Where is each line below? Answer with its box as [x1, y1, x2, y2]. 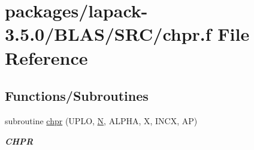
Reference [5, 45, 88, 70]
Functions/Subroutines [5, 86, 149, 105]
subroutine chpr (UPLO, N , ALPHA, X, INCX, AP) [5, 114, 198, 127]
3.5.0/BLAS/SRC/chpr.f [5, 22, 211, 46]
